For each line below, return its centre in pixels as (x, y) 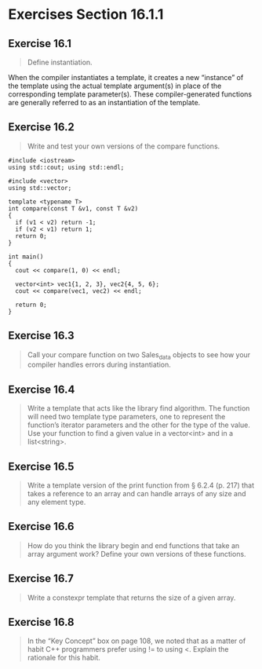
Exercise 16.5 (41, 466)
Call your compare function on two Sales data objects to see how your (139, 355)
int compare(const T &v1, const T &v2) (73, 208)
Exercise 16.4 (42, 389)
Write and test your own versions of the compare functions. (124, 146)
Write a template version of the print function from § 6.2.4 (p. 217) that (141, 485)
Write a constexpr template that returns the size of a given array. (131, 598)
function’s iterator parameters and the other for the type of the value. (139, 425)
